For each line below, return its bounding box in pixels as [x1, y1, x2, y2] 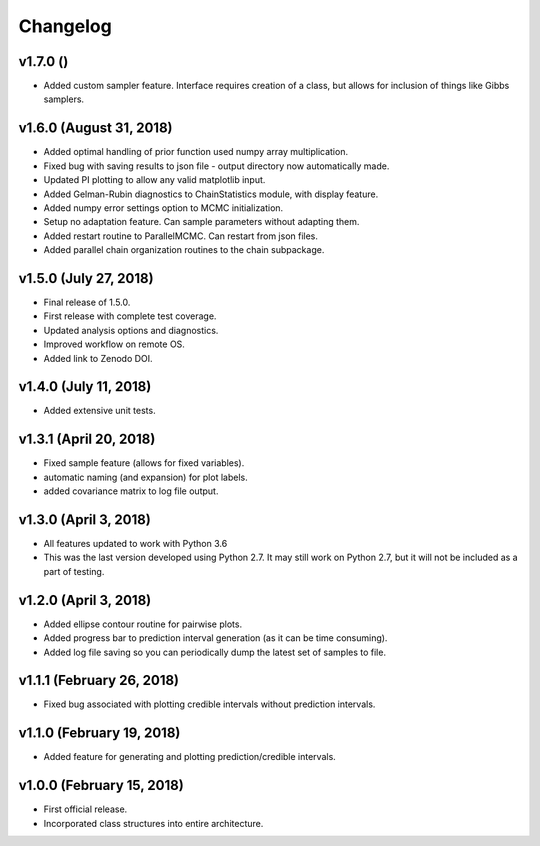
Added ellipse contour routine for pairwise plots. [43, 618, 243, 630]
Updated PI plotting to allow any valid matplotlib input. [43, 174, 266, 186]
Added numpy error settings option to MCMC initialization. [43, 201, 284, 214]
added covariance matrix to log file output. [43, 485, 219, 497]
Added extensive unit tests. [43, 405, 156, 417]
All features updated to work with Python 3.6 [43, 538, 228, 550]
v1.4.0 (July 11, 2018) [18, 378, 152, 395]
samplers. [43, 93, 85, 105]
